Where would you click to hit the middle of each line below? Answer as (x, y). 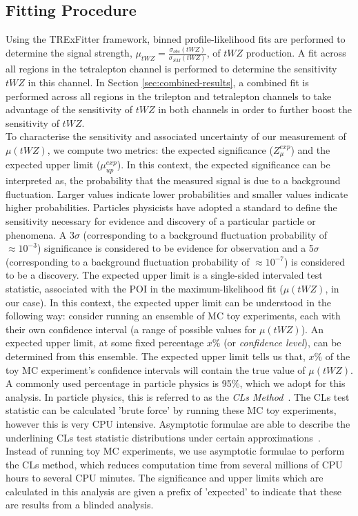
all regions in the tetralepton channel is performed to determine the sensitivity (171, 69)
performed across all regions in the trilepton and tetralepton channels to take (169, 96)
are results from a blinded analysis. (80, 505)
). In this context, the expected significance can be (223, 165)
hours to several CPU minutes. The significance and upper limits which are (165, 478)
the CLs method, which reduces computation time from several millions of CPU (174, 464)
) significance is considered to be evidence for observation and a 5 (175, 248)
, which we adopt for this (292, 383)
